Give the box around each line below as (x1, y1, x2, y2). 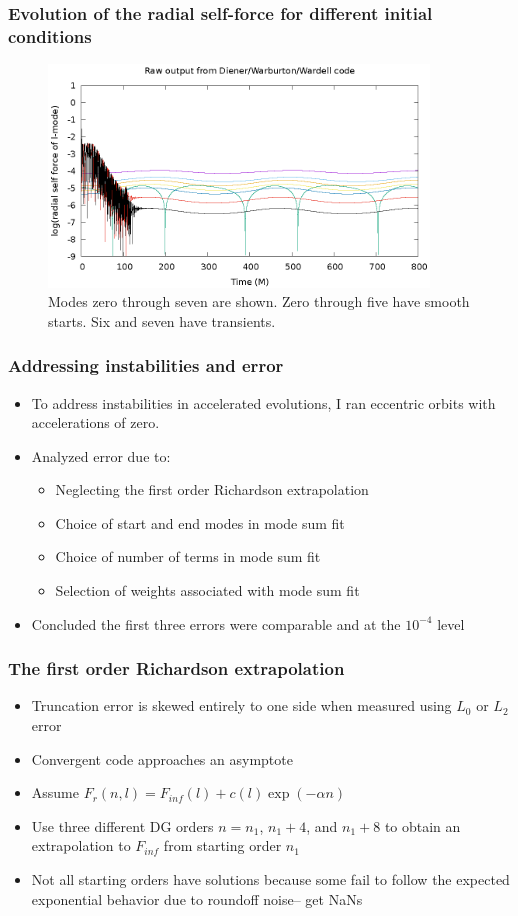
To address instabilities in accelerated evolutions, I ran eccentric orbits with (31, 392, 496, 413)
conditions (8, 23, 92, 48)
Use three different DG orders (31, 815, 214, 836)
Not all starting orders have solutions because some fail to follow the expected (31, 869, 510, 890)
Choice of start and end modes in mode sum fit (55, 512, 345, 533)
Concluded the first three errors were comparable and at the (31, 613, 401, 634)
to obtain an (384, 815, 461, 836)
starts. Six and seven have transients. (48, 310, 276, 331)
